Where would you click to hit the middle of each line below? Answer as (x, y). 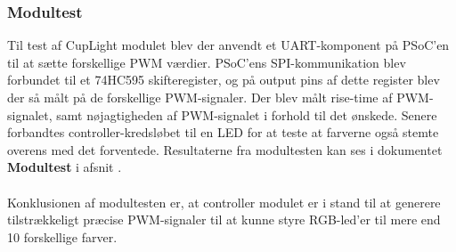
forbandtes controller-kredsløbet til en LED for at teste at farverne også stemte (223, 132)
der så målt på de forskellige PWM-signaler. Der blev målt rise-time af (200, 97)
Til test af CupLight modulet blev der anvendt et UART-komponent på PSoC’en (228, 45)
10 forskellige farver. (62, 236)
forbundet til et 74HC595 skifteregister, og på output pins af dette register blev (224, 80)
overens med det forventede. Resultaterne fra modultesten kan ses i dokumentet (225, 149)
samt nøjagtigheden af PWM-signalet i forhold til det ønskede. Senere (247, 114)
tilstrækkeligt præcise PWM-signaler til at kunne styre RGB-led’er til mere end (224, 219)
